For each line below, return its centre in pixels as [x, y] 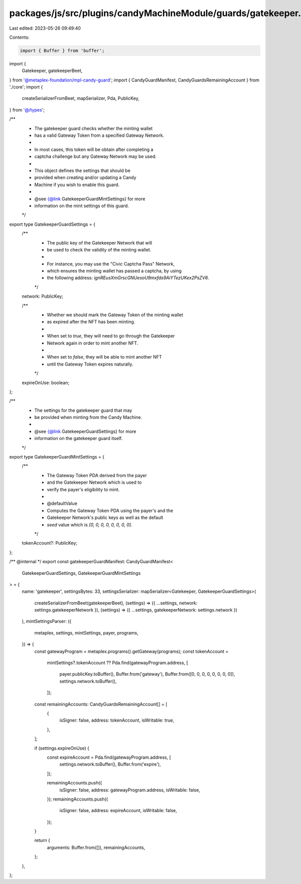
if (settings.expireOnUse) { [62, 748]
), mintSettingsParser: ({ [47, 622]
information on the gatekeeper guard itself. [79, 438]
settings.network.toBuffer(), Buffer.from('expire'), [110, 764]
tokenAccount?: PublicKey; [50, 543]
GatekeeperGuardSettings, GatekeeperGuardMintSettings [81, 573]
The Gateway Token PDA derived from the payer [97, 475]
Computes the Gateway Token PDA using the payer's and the [110, 510]
